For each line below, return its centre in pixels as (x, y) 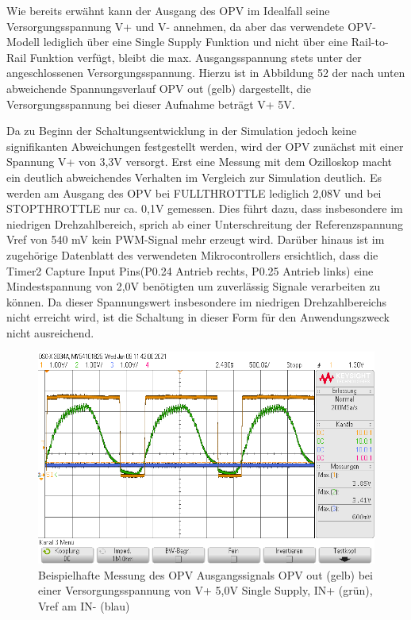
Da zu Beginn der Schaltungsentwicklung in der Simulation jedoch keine (182, 131)
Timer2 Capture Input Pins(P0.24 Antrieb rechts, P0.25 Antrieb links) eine (190, 270)
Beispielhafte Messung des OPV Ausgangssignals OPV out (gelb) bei (205, 574)
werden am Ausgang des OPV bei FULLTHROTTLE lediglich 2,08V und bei (194, 193)
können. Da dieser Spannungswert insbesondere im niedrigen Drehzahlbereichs (196, 301)
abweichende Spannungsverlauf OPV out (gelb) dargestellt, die (159, 88)
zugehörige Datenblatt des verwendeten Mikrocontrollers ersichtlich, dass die (192, 254)
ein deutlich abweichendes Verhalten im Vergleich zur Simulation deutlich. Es (194, 177)
